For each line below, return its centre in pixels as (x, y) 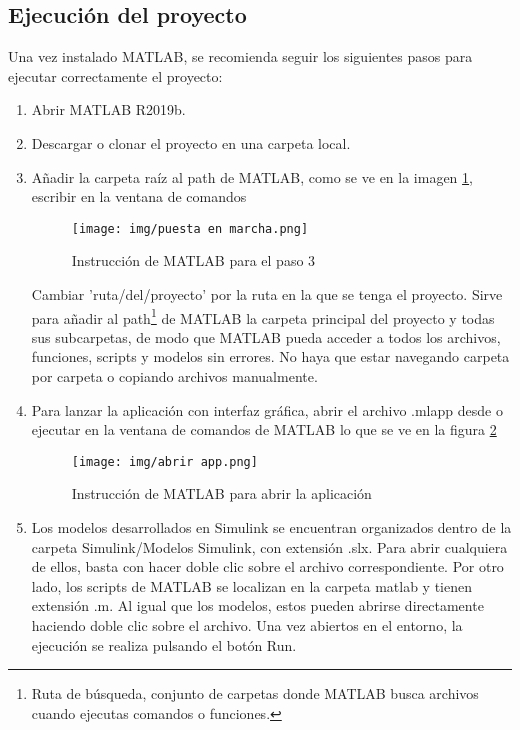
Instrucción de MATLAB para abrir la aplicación (221, 493)
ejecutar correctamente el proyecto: (115, 75)
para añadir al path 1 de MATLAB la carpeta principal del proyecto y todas (263, 316)
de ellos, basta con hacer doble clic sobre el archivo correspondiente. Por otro (267, 566)
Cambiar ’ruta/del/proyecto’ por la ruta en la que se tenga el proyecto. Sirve (267, 294)
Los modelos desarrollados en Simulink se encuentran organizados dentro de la (271, 527)
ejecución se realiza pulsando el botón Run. (164, 644)
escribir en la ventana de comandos (139, 196)
